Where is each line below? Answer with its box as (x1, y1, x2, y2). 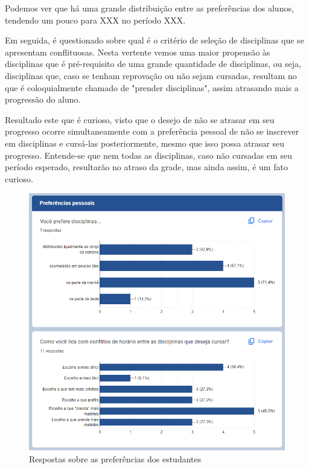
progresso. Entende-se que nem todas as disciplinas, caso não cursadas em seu (5, 148, 292, 161)
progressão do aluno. (5, 93, 81, 106)
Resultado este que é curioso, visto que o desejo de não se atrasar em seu (5, 113, 275, 126)
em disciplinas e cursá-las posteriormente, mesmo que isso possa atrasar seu (5, 136, 285, 149)
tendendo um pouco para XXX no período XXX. (5, 13, 186, 26)
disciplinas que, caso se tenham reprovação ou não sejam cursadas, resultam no (5, 69, 297, 81)
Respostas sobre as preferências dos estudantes (29, 452, 202, 465)
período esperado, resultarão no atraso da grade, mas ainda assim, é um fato (5, 161, 288, 173)
